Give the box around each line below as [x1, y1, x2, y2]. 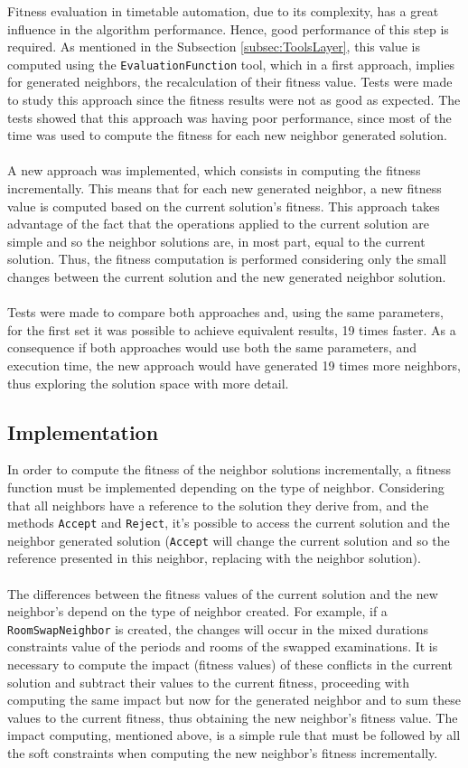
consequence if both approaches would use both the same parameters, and [7, 338, 417, 357]
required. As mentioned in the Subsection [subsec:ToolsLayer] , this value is [7, 37, 421, 56]
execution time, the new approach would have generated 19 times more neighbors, [7, 355, 461, 374]
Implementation [7, 417, 159, 445]
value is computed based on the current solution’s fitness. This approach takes [7, 196, 440, 215]
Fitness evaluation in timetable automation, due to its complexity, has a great [7, 2, 439, 20]
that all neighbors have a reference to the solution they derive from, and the [7, 495, 429, 514]
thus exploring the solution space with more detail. [7, 373, 289, 392]
